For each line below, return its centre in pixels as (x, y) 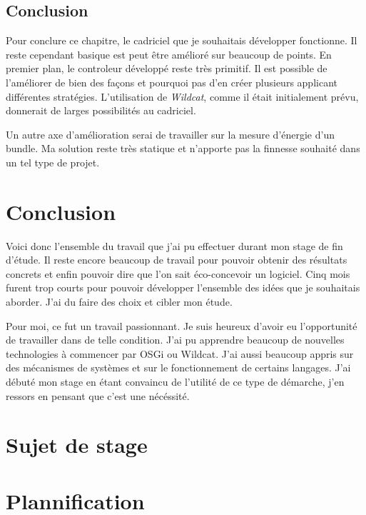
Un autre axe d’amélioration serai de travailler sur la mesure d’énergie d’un (170, 134)
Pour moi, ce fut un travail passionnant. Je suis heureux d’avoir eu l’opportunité (182, 325)
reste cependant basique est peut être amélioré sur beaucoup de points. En (169, 54)
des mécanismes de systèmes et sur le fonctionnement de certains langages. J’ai (178, 367)
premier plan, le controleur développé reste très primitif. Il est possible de (167, 68)
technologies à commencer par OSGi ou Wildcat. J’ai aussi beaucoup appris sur (180, 353)
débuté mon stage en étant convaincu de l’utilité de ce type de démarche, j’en (175, 382)
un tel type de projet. (53, 162)
